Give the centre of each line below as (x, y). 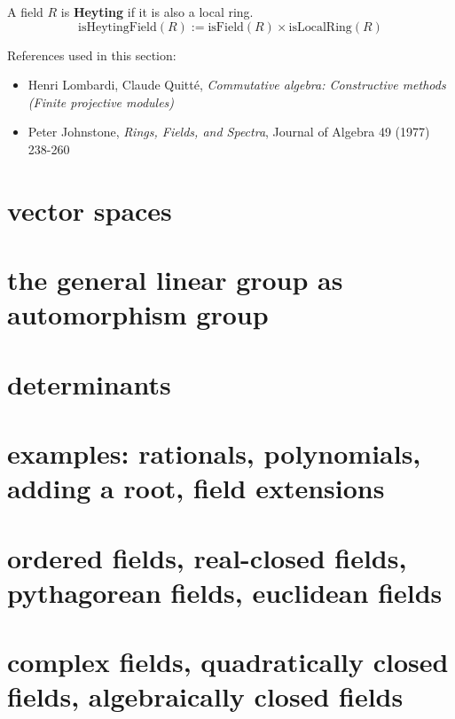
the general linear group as (175, 280)
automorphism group (138, 314)
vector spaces (90, 210)
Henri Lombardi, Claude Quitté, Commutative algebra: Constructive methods (237, 85)
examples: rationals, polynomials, (214, 453)
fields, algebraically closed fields (205, 696)
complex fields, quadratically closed (228, 662)
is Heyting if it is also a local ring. (157, 12)
